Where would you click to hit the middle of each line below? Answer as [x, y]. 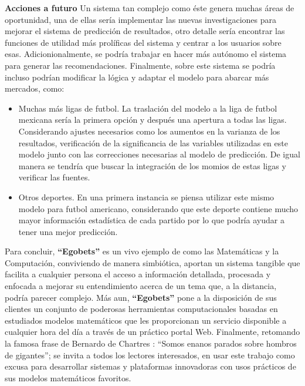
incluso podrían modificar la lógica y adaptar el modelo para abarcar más [137, 77]
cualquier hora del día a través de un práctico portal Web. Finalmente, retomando [152, 332]
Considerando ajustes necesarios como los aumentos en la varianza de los [149, 131]
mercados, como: [35, 88]
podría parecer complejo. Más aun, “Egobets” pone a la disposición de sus [141, 297]
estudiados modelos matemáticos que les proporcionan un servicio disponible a [146, 320]
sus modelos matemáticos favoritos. [68, 377]
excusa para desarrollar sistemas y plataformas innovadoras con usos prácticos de [150, 366]
